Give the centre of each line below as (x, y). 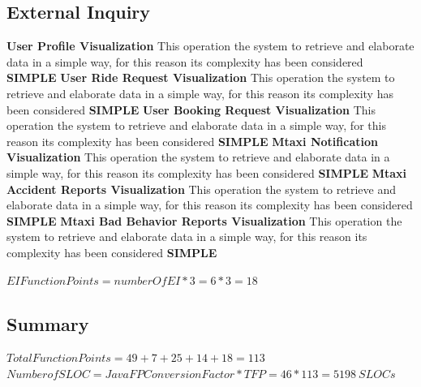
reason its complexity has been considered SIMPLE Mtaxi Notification (192, 141)
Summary (48, 323)
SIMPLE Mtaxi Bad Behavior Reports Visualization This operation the (204, 220)
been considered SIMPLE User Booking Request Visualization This (191, 109)
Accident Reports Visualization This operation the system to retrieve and (201, 189)
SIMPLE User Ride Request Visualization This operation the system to (201, 77)
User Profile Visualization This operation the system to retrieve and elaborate (210, 46)
